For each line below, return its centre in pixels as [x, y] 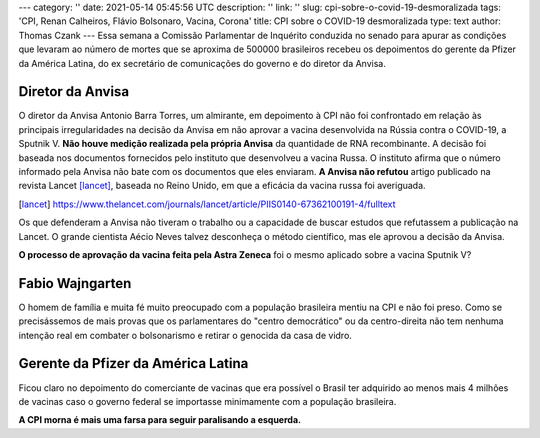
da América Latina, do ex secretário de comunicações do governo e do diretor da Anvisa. [202, 63]
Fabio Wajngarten [75, 283]
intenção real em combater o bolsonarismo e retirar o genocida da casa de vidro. [185, 335]
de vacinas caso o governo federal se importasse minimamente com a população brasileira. [207, 401]
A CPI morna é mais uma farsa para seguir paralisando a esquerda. [160, 420]
